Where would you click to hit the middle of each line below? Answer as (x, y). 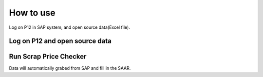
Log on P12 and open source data (60, 41)
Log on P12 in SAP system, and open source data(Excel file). (69, 27)
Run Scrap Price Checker (48, 57)
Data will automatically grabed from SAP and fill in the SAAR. (70, 68)
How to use (32, 13)
